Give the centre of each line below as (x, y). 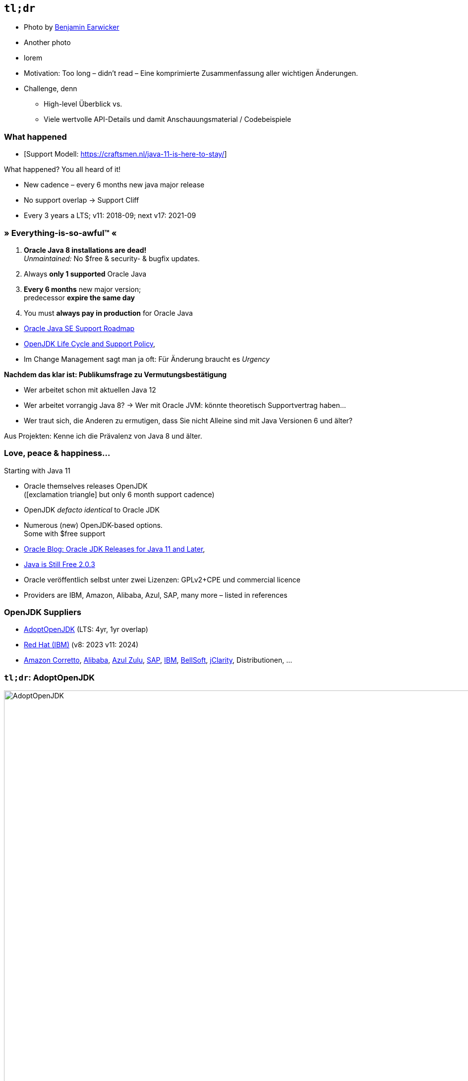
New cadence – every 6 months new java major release (114, 185)
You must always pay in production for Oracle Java (108, 313)
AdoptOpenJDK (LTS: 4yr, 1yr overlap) (86, 629)
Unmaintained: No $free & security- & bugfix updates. (112, 258)
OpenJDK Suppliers (43, 612)
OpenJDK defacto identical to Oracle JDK (92, 510)
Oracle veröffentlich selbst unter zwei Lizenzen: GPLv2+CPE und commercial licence (162, 579)
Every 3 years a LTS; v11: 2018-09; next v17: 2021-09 (110, 216)
